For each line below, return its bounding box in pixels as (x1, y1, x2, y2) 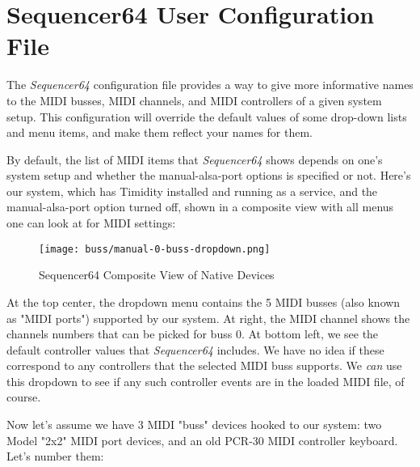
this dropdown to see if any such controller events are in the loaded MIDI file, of (6, 372, 405, 389)
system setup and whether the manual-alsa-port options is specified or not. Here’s (6, 167, 411, 184)
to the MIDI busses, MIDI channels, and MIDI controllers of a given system (6, 91, 382, 108)
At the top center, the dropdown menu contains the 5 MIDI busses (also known (6, 293, 401, 310)
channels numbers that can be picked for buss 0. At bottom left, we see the (6, 325, 379, 342)
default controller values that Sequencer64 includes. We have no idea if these (6, 341, 384, 358)
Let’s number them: (6, 448, 104, 465)
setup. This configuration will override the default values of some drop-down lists (6, 108, 407, 125)
